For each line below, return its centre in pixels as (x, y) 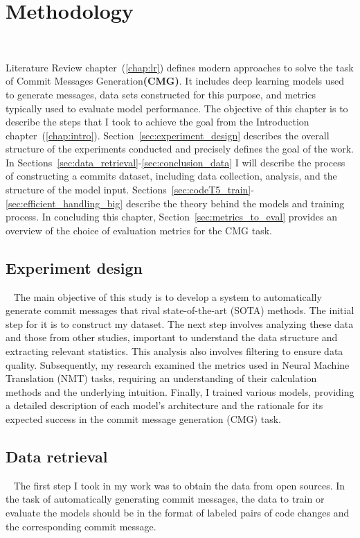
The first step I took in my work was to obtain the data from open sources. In (179, 485)
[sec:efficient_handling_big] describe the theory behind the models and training (175, 203)
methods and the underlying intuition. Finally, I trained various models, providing (180, 391)
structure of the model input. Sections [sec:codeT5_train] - (130, 190)
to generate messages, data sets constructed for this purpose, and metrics (161, 94)
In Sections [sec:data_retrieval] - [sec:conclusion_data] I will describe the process (175, 162)
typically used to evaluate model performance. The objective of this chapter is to (177, 108)
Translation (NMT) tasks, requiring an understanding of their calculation (161, 378)
